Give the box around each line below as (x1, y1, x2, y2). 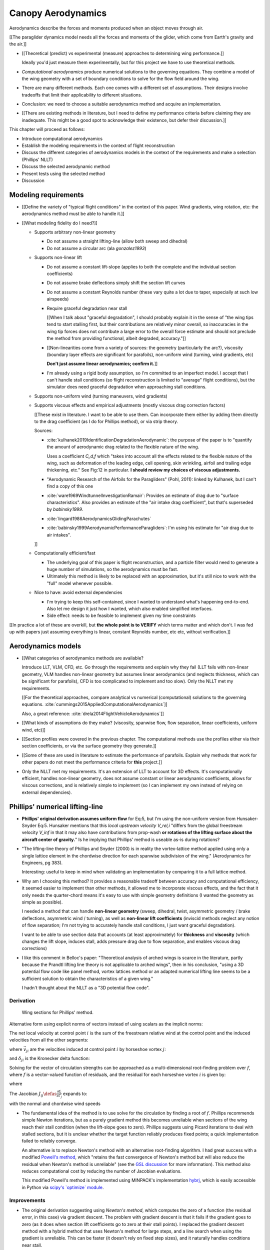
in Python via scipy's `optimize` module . (21, 1184, 104, 1190)
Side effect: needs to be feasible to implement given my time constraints (46, 612, 196, 618)
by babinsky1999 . (46, 506, 83, 512)
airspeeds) (46, 296, 69, 302)
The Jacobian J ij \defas (9, 1090, 57, 1097)
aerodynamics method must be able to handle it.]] (21, 210, 124, 217)
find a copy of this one (46, 483, 93, 489)
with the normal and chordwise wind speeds (9, 1100, 101, 1107)
